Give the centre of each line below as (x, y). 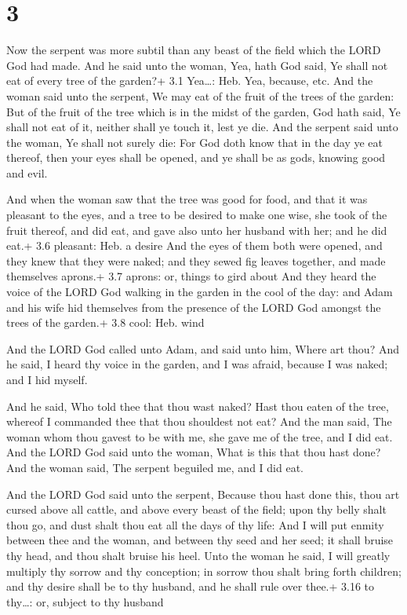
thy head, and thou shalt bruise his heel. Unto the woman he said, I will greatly (198, 555)
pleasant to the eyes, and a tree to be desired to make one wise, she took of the (197, 215)
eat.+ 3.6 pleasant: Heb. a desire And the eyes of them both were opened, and (194, 245)
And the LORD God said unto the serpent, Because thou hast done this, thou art (203, 494)
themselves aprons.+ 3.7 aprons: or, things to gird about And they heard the (191, 276)
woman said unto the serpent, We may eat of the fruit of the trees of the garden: (200, 95)
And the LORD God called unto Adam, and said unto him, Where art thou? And (203, 348)
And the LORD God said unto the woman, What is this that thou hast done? (194, 452)
